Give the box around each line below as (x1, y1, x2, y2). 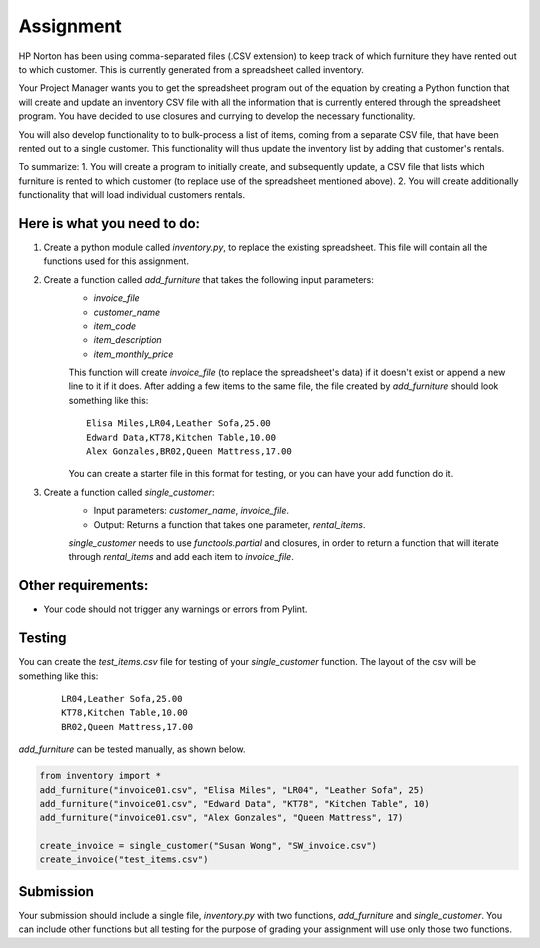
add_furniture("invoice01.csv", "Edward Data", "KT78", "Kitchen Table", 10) (39, 798, 430, 809)
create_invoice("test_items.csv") (39, 854, 209, 865)
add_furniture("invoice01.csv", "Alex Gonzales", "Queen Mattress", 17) (39, 812, 404, 824)
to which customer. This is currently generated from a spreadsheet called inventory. (18, 63, 365, 75)
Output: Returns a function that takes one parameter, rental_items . (93, 518, 366, 530)
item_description (93, 334, 162, 346)
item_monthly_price (93, 348, 174, 360)
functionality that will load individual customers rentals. (18, 189, 246, 201)
